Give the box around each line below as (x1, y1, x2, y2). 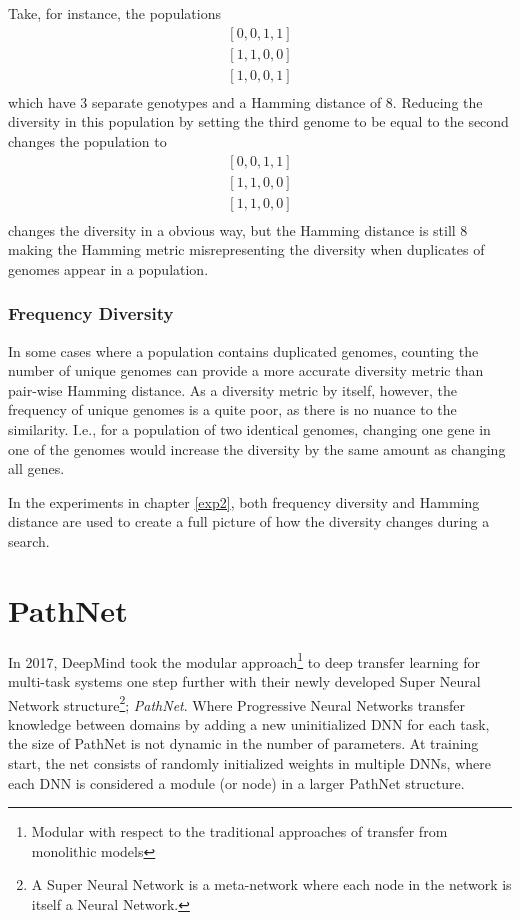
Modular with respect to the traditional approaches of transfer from (31, 821, 448, 842)
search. (8, 530, 50, 551)
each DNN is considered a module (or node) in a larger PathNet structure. (8, 772, 465, 793)
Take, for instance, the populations (8, 3, 221, 23)
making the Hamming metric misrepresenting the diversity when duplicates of (8, 239, 485, 260)
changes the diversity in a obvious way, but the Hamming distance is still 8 (8, 219, 468, 240)
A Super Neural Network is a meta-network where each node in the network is (31, 874, 512, 895)
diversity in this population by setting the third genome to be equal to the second (8, 111, 509, 132)
